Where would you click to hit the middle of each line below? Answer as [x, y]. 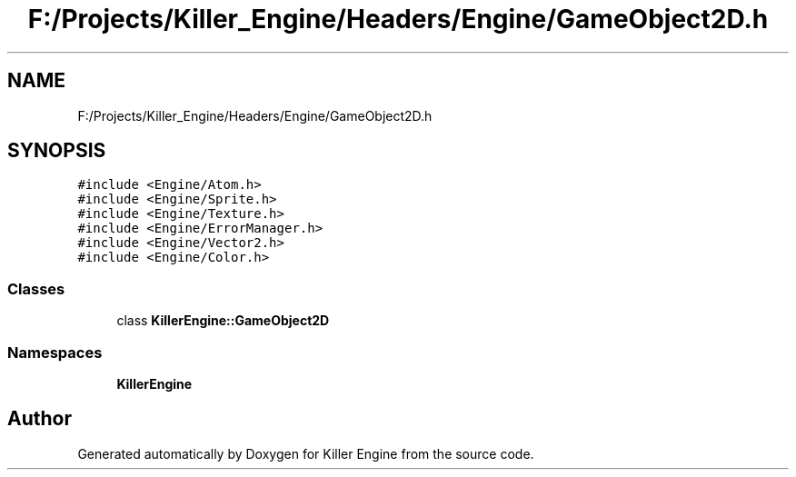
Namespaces [55, 352]
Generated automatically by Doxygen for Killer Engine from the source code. [306, 453]
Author [40, 419]
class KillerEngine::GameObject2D [223, 321]
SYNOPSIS [57, 151]
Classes [36, 288]
